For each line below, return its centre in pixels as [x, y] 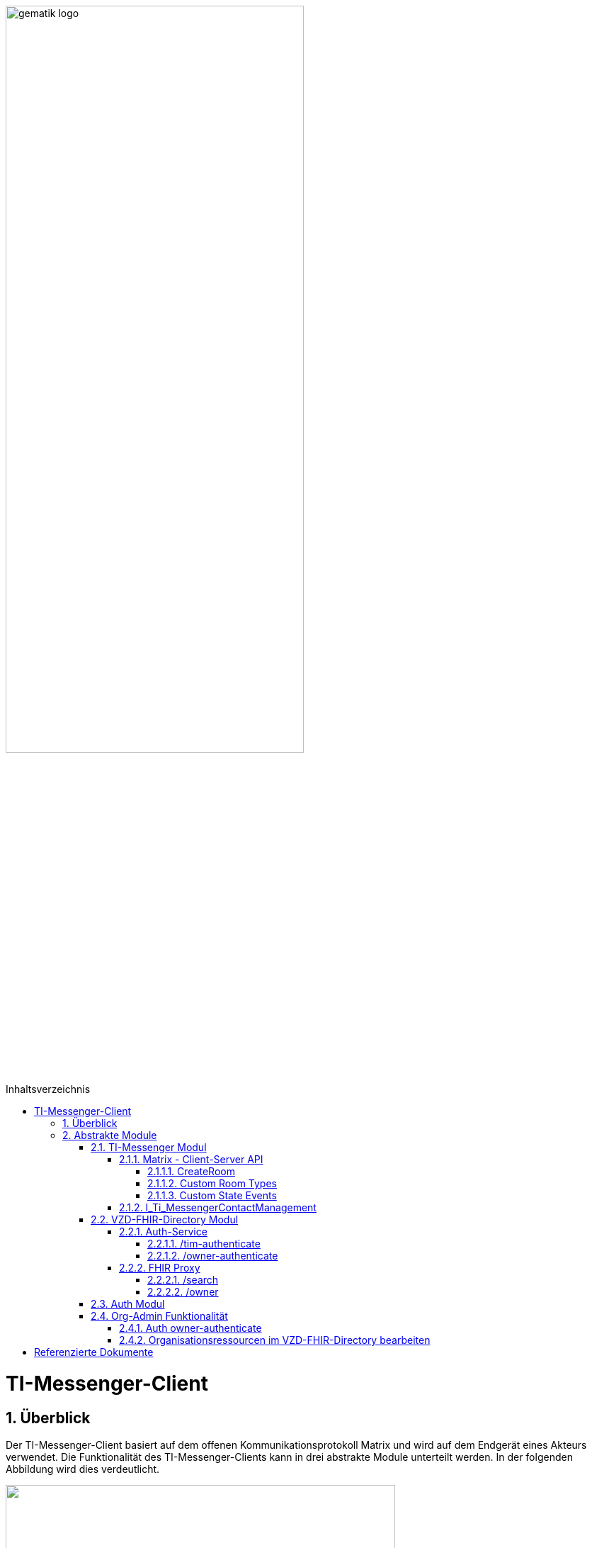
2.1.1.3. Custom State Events [212, 1196]
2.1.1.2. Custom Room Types [212, 1184]
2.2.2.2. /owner [183, 1292]
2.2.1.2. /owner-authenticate [213, 1256]
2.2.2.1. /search [183, 1280]
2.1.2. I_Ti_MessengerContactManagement [218, 1208]
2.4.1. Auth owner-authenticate [190, 1328]
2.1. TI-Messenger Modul [149, 1148]
